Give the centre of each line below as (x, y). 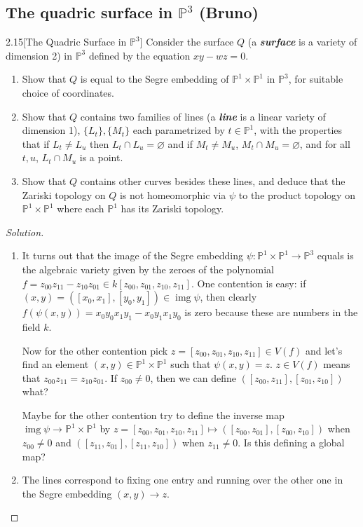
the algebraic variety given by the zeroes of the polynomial (148, 269)
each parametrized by (179, 130)
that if (36, 143)
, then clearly (228, 297)
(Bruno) (229, 12)
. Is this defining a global (291, 443)
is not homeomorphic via (173, 194)
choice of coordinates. (68, 92)
